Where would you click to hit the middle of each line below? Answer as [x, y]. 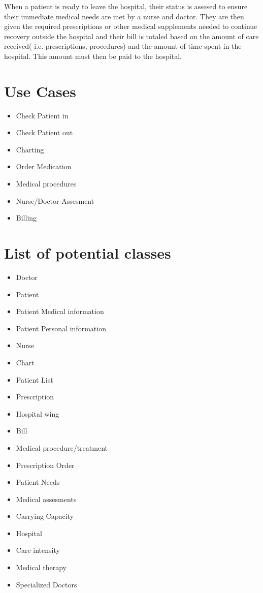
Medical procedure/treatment [62, 447]
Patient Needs [38, 482]
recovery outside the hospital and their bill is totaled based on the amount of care [131, 36]
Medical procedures [46, 184]
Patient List [35, 379]
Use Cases [40, 91]
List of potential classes [88, 253]
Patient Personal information [61, 328]
